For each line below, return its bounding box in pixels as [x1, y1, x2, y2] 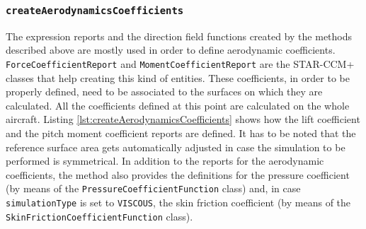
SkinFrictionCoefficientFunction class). [6, 209, 193, 223]
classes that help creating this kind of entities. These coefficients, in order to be [6, 70, 350, 85]
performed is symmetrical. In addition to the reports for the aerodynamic [6, 153, 324, 168]
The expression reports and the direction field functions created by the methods [6, 28, 353, 43]
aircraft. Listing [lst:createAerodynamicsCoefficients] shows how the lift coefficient [6, 112, 360, 127]
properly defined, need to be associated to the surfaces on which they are [6, 84, 323, 99]
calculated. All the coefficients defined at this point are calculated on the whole [6, 98, 350, 112]
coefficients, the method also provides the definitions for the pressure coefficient [6, 167, 350, 182]
